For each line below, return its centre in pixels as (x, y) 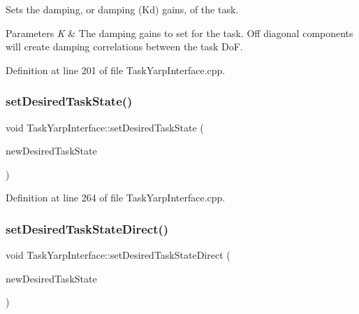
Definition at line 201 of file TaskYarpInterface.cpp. (116, 70)
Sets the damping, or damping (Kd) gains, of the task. (122, 9)
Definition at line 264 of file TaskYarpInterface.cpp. (116, 198)
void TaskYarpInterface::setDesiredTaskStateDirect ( (118, 255)
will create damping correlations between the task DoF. (124, 47)
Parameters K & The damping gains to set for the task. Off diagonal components (179, 33)
